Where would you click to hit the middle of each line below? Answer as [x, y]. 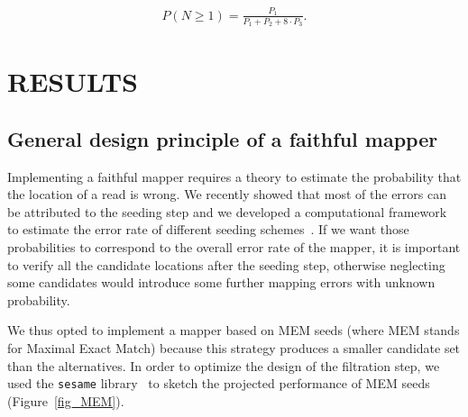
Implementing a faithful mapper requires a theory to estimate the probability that [234, 176]
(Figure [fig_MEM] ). [66, 400]
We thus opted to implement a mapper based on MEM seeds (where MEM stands [234, 330]
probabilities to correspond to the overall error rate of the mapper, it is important [234, 246]
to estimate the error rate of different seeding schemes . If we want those [208, 229]
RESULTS [73, 82]
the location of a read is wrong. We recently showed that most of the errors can [227, 194]
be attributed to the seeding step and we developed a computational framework [227, 211]
